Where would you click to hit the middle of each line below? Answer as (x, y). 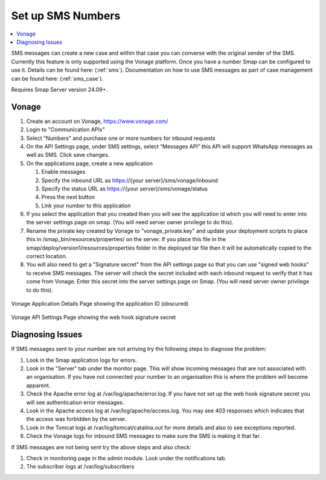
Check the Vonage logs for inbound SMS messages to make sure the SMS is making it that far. (143, 436)
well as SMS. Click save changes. (68, 155)
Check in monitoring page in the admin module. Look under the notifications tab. (126, 458)
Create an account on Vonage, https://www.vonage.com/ (97, 121)
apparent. (38, 385)
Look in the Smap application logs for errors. (81, 360)
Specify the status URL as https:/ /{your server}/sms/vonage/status (124, 188)
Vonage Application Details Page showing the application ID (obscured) (100, 304)
